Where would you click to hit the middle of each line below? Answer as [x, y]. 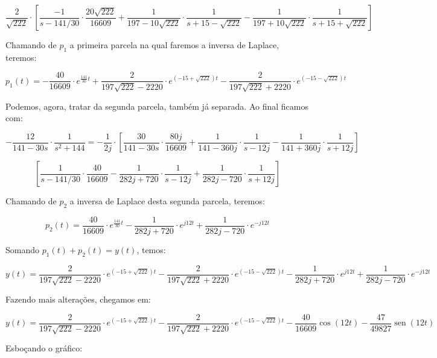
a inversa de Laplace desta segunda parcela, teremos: [167, 201]
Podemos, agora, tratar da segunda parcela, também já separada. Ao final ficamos [157, 106]
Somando [23, 249]
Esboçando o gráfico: [44, 348]
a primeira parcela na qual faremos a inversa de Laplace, [174, 45]
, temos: [151, 249]
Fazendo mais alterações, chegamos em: [78, 299]
